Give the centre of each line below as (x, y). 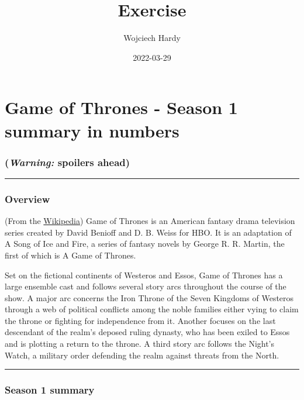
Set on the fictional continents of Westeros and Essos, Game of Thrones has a (144, 275)
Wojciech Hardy (152, 38)
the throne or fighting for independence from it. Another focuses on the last (140, 320)
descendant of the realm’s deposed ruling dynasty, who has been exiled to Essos (147, 332)
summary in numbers (92, 130)
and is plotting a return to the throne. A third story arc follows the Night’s (140, 344)
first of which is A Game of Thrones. (70, 255)
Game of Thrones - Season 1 (121, 107)
